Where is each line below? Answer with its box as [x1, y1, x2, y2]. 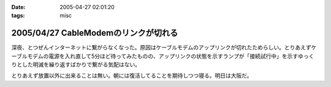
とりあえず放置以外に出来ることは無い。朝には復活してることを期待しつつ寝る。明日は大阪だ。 [11, 72, 253, 79]
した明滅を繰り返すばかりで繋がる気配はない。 [21, 61, 141, 68]
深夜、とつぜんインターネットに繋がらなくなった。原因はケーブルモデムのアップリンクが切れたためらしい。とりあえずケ [11, 44, 317, 51]
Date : [11, 4, 26, 10]
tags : [11, 12, 25, 19]
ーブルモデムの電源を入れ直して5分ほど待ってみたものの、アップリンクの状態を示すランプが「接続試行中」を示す [11, 52, 299, 60]
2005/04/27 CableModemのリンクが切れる [11, 28, 178, 38]
